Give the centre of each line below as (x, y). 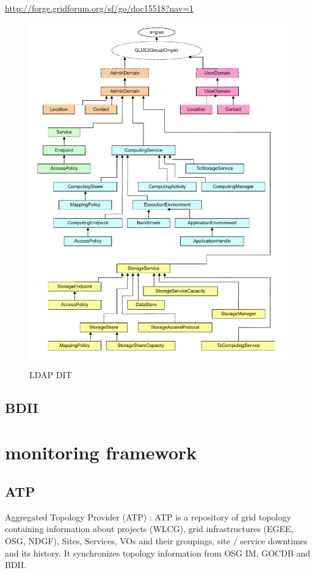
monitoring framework (101, 452)
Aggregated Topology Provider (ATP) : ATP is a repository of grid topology (148, 516)
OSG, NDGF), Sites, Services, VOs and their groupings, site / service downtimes (156, 541)
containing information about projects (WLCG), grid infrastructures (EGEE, (149, 529)
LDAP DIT (51, 374)
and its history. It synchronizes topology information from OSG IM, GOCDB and (158, 553)
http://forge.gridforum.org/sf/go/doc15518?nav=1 (100, 8)
